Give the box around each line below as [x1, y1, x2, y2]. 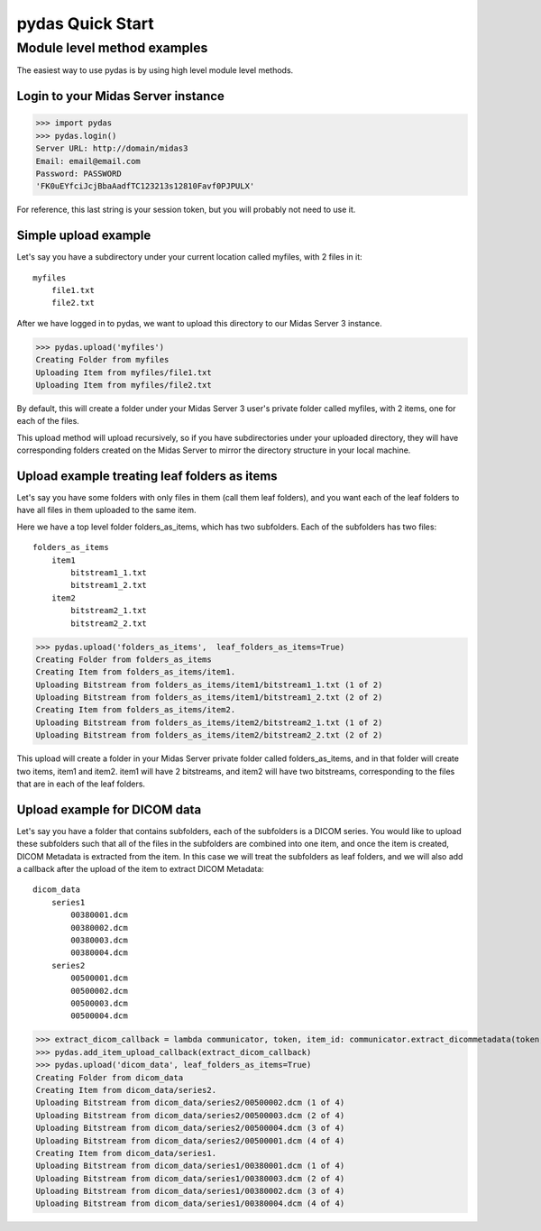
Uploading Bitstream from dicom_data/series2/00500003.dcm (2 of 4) [35, 1110, 345, 1120]
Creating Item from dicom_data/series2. [35, 1085, 216, 1095]
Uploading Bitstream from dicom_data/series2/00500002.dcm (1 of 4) [35, 1098, 345, 1108]
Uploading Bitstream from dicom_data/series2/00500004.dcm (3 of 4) [35, 1123, 345, 1134]
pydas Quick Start [16, 14, 155, 33]
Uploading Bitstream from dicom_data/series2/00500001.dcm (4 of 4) [35, 1135, 345, 1145]
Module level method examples [16, 40, 208, 56]
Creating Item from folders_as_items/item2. [35, 704, 236, 715]
